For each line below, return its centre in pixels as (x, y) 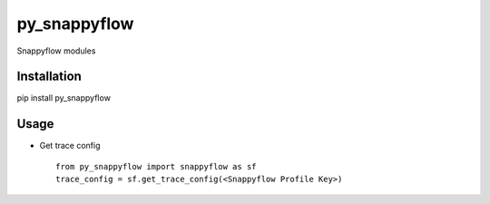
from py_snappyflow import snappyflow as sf (157, 166)
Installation (49, 77)
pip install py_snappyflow (64, 98)
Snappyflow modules (56, 51)
